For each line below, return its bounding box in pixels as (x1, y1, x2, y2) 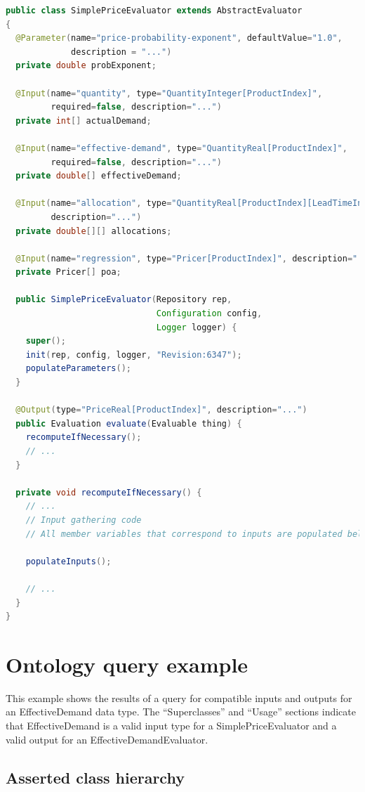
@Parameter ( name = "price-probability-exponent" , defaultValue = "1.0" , (15, 33, 343, 44)
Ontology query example (6, 649, 248, 678)
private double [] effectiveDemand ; (15, 171, 182, 181)
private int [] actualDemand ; (15, 115, 152, 126)
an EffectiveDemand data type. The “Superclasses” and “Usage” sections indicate (6, 704, 356, 719)
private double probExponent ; (15, 60, 157, 71)
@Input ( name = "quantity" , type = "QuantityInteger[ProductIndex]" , (15, 88, 323, 98)
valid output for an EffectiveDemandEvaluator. (6, 732, 208, 746)
